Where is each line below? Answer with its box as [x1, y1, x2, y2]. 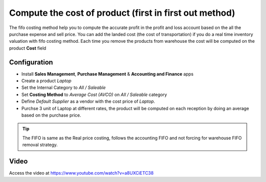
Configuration [9, 58, 53, 66]
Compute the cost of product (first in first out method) [9, 7, 235, 18]
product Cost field [9, 45, 46, 51]
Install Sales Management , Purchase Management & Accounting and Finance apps [21, 71, 194, 77]
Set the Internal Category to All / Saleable [21, 85, 106, 91]
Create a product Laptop [21, 78, 71, 84]
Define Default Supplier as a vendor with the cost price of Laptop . [21, 98, 155, 104]
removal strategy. [22, 142, 58, 148]
